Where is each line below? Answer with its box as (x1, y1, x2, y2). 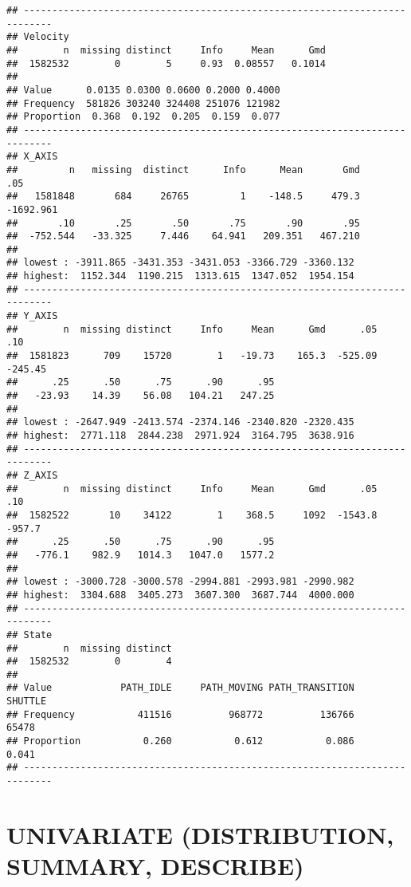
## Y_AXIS (6, 310, 58, 322)
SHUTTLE (6, 696, 47, 708)
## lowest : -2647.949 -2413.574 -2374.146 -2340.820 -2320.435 (6, 416, 354, 428)
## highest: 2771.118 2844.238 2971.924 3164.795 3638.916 (6, 430, 354, 441)
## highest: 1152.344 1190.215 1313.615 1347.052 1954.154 (6, 270, 354, 282)
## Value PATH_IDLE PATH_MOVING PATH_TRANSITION (6, 682, 354, 694)
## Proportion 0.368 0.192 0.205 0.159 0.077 (6, 111, 280, 123)
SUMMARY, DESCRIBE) (6, 850, 304, 882)
